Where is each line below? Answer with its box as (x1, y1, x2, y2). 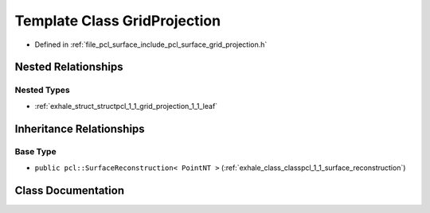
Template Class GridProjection (14, 12, 221, 29)
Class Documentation (14, 184, 125, 197)
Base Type (14, 146, 57, 157)
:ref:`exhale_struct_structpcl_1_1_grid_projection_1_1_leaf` (34, 101, 218, 110)
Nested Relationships (14, 60, 123, 74)
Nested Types (14, 84, 71, 95)
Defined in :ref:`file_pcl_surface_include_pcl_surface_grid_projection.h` (34, 40, 268, 49)
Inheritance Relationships (14, 122, 145, 135)
